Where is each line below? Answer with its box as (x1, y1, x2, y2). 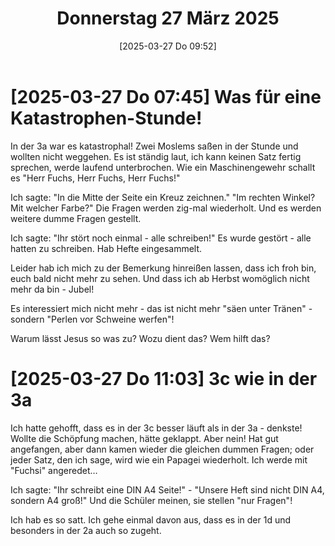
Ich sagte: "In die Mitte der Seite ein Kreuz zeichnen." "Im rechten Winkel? (10, 191, 316, 203)
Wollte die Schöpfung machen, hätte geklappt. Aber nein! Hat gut (10, 432, 279, 444)
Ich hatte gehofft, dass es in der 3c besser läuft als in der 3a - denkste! (10, 422, 303, 434)
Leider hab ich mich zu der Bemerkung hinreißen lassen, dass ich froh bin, (10, 262, 317, 274)
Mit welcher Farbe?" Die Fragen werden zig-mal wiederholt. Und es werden (10, 202, 322, 214)
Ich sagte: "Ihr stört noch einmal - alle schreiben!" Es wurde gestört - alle (10, 232, 312, 244)
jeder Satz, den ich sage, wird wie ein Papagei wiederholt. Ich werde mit (10, 453, 308, 466)
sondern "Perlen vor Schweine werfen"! (10, 313, 175, 325)
